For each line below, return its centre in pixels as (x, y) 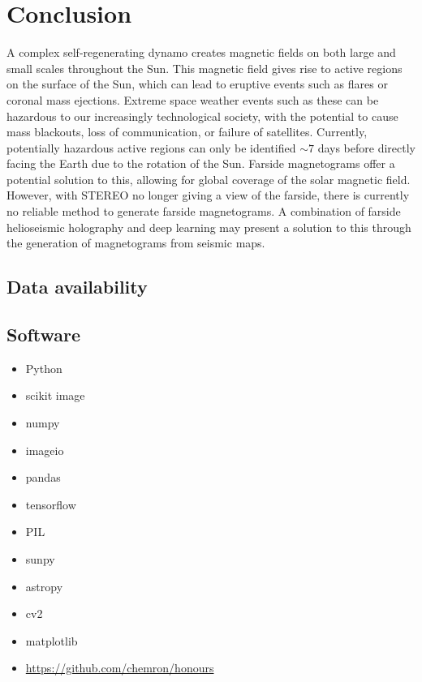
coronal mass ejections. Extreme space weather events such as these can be (193, 99)
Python (44, 368)
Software (44, 335)
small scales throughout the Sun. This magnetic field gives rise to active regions (205, 68)
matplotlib (52, 640)
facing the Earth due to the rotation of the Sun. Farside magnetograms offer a (201, 163)
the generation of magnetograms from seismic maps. (136, 243)
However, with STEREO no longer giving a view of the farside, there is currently (208, 195)
